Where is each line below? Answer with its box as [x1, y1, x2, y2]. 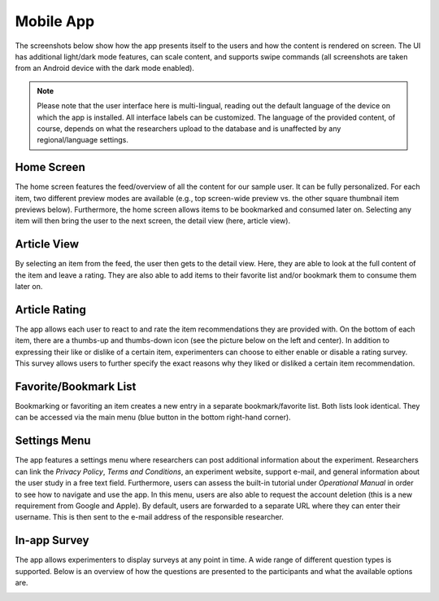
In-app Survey [15, 533, 89, 547]
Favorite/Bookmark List [15, 379, 137, 393]
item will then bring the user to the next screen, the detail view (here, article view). [15, 216, 291, 226]
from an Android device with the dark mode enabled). [15, 64, 195, 73]
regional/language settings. [37, 135, 129, 145]
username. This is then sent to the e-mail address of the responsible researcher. [15, 512, 285, 522]
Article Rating [15, 302, 87, 317]
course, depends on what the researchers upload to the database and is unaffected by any [37, 123, 341, 134]
